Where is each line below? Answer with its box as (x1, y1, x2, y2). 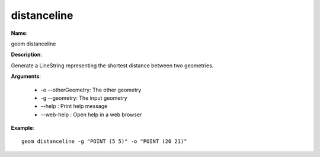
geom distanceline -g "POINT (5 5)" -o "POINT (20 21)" (21, 138, 187, 145)
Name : (11, 30, 28, 37)
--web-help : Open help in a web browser (40, 111, 142, 118)
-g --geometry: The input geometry (40, 94, 127, 102)
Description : (11, 51, 43, 58)
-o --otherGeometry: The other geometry (40, 86, 142, 93)
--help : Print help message (40, 103, 108, 110)
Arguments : (11, 73, 41, 80)
